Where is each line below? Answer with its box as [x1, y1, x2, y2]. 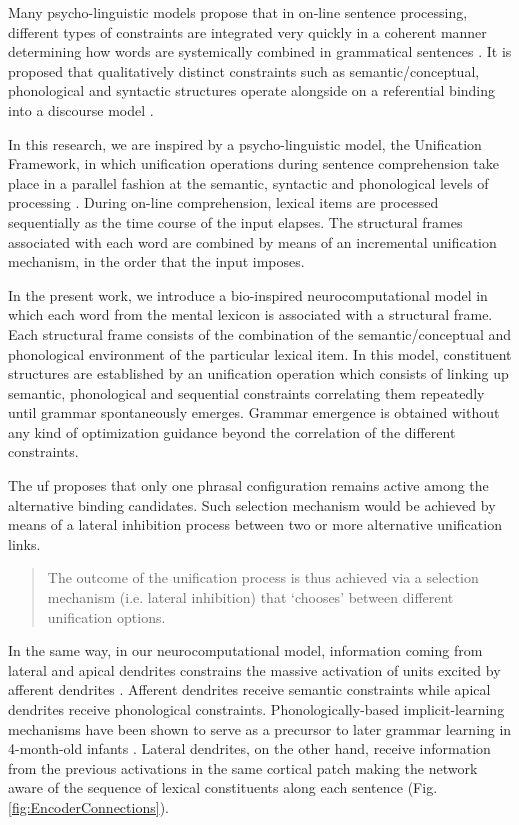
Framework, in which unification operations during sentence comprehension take [8, 153, 500, 174]
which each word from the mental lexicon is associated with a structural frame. [8, 304, 493, 325]
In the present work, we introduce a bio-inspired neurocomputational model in [8, 284, 488, 305]
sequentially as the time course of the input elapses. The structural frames [8, 211, 463, 232]
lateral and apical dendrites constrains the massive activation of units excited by [8, 659, 501, 680]
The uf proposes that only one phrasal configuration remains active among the [8, 475, 489, 496]
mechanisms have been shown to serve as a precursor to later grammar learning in [8, 718, 512, 739]
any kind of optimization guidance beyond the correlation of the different [8, 421, 456, 442]
